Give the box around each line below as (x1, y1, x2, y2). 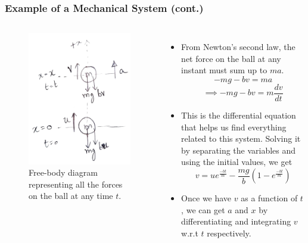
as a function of (241, 192, 298, 204)
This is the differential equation (181, 109, 296, 121)
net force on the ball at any (181, 52, 281, 64)
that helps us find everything (181, 120, 287, 133)
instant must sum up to (181, 64, 267, 76)
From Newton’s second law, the (181, 40, 295, 53)
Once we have (181, 192, 232, 204)
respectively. (207, 226, 251, 239)
